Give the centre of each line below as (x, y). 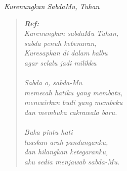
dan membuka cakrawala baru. (71, 112)
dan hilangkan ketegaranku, (66, 152)
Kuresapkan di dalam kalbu (66, 53)
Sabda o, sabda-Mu (53, 82)
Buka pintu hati (48, 132)
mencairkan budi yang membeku (73, 102)
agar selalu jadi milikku (60, 62)
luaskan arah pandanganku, (66, 141)
